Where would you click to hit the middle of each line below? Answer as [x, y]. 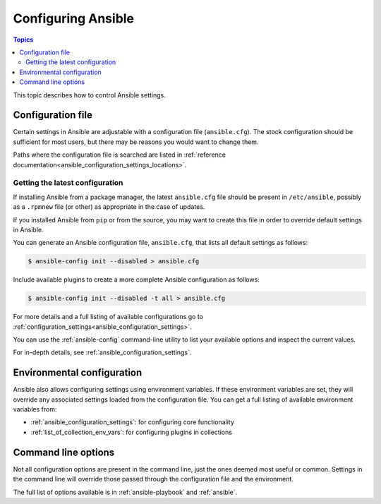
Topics [23, 40]
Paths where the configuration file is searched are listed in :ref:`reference [119, 155]
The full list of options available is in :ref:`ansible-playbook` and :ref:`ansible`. [125, 492]
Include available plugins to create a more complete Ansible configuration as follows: [137, 280]
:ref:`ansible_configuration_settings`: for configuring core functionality [132, 422]
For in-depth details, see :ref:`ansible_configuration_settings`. [102, 352]
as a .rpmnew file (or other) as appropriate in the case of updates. [109, 207]
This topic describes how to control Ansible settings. [89, 95]
